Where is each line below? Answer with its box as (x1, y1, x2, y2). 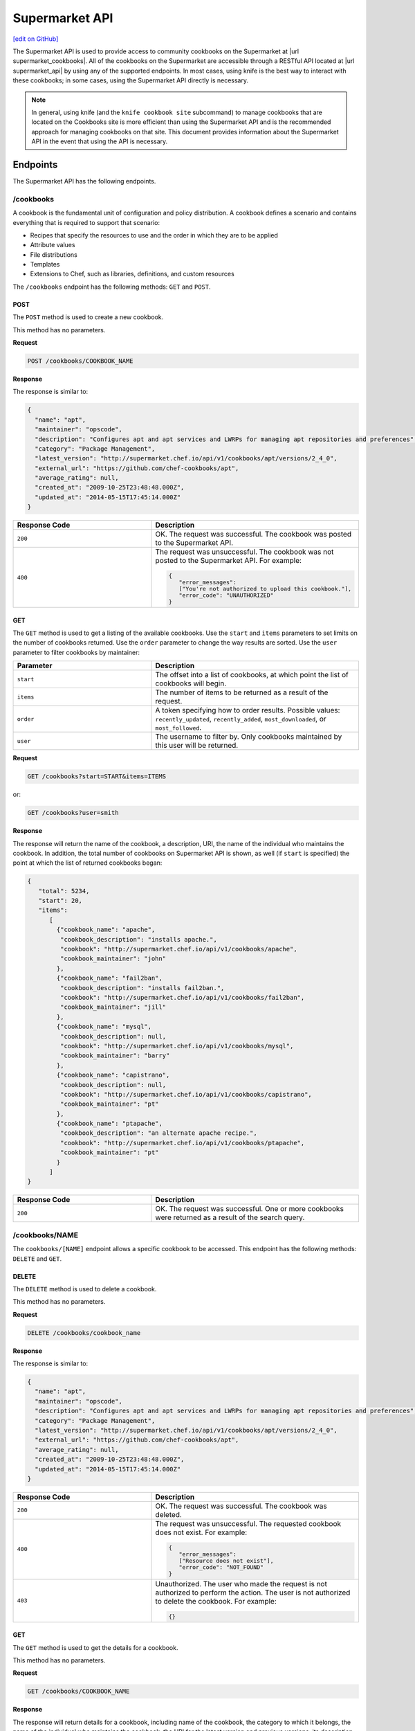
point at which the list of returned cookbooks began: (12, 859, 163, 867)
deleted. (155, 1509, 183, 1519)
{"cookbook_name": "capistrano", (56, 1071, 170, 1079)
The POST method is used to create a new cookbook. (12, 313, 164, 321)
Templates (30, 260, 60, 269)
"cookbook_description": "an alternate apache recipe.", (59, 1129, 257, 1137)
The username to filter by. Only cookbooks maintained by (155, 732, 342, 742)
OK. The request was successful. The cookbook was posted (155, 530, 352, 539)
